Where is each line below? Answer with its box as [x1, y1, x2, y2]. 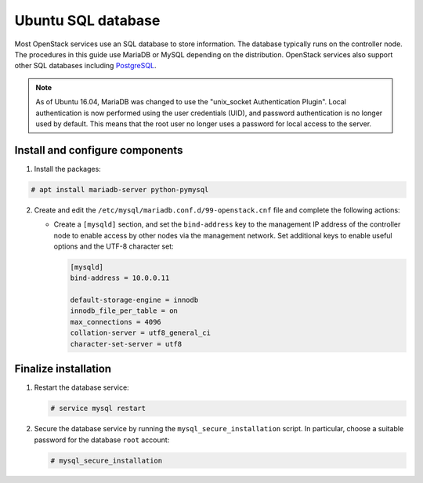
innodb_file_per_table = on [70, 307, 178, 315]
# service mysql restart [50, 404, 146, 413]
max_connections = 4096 [70, 318, 162, 326]
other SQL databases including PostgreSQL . [14, 61, 157, 71]
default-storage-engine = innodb [70, 296, 199, 305]
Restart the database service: [34, 383, 129, 392]
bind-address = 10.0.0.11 [70, 274, 170, 282]
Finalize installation [14, 362, 112, 376]
